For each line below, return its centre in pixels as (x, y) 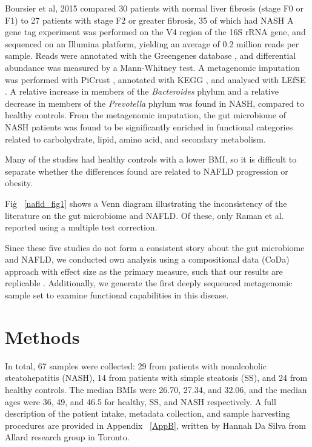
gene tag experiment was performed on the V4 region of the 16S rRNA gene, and (155, 32)
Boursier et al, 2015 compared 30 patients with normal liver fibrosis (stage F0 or (154, 8)
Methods (42, 336)
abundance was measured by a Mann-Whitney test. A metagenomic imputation (152, 67)
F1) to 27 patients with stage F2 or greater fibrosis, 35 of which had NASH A (149, 20)
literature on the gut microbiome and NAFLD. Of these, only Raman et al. (144, 215)
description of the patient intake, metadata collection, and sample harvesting (148, 413)
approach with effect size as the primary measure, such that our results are (144, 271)
